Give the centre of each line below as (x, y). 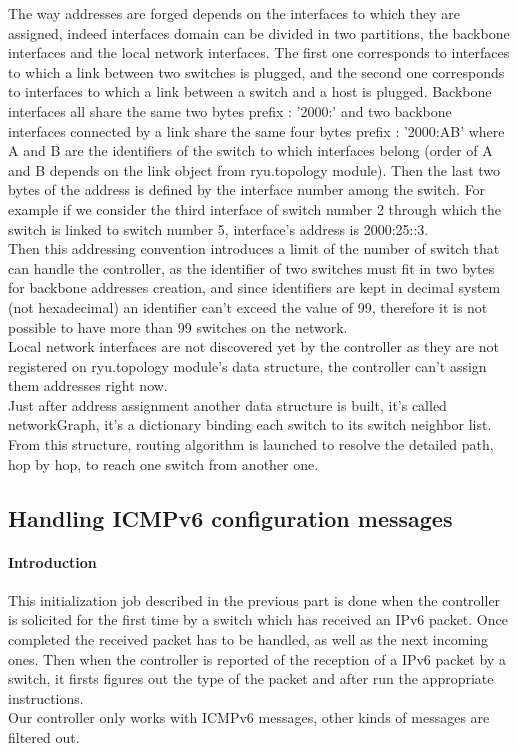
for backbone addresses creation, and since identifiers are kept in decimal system (254, 287)
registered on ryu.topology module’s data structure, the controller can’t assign (247, 365)
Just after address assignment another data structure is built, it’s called (227, 404)
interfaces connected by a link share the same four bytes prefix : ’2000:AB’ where (256, 130)
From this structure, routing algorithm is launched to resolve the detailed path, (251, 444)
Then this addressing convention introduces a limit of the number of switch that (254, 248)
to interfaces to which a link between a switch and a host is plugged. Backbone (250, 91)
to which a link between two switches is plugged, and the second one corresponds (256, 71)
